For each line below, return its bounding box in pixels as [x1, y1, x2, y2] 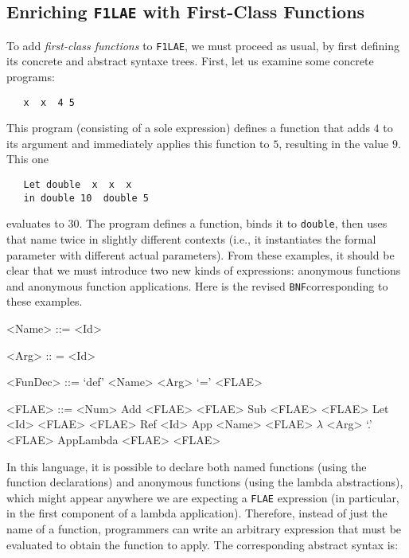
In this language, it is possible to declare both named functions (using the [6, 458, 367, 474]
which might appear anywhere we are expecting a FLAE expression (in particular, [6, 489, 399, 505]
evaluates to [6, 215, 64, 232]
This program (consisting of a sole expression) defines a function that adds [6, 119, 370, 136]
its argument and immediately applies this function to [6, 135, 270, 151]
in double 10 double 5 [23, 192, 149, 204]
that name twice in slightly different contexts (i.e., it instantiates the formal [6, 231, 376, 248]
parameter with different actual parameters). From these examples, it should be [6, 246, 395, 263]
